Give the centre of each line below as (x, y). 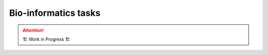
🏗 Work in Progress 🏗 (46, 39)
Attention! (33, 30)
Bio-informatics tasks (55, 13)
